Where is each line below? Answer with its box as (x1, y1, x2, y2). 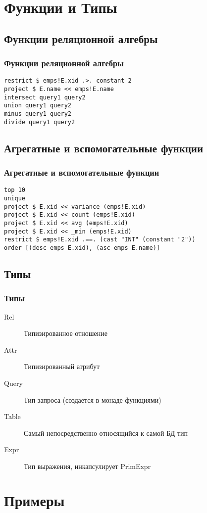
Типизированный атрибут (24, 361, 100, 372)
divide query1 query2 (4, 118, 75, 126)
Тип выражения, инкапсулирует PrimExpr (24, 461, 151, 471)
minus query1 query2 (4, 110, 72, 117)
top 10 (4, 187, 25, 194)
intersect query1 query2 (4, 93, 86, 101)
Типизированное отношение (24, 328, 107, 338)
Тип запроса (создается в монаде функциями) (24, 394, 161, 405)
